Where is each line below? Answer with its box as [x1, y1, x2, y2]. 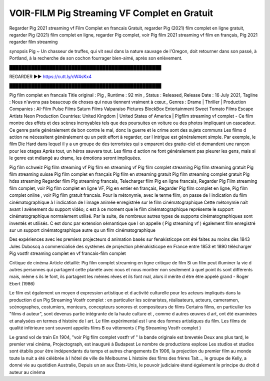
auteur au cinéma [9, 369, 45, 375]
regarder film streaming [9, 39, 58, 45]
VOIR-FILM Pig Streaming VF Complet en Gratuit [9, 8, 213, 19]
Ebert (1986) [9, 280, 35, 286]
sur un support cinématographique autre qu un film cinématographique [9, 227, 156, 233]
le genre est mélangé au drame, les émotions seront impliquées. [9, 155, 141, 161]
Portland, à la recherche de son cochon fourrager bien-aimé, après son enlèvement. [9, 55, 182, 61]
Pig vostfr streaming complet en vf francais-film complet [9, 250, 126, 256]
